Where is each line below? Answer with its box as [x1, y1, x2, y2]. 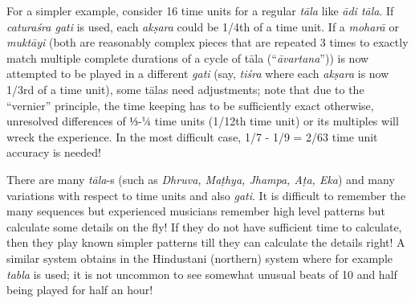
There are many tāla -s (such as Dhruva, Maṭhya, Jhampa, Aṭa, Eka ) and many [6, 170, 395, 187]
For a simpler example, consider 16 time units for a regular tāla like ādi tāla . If [6, 2, 394, 18]
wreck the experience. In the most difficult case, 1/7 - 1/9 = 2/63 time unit [6, 128, 378, 145]
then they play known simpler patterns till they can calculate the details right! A [6, 234, 405, 251]
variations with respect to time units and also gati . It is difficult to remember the [6, 186, 406, 203]
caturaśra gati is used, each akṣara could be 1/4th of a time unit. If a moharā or [6, 18, 399, 35]
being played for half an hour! [6, 281, 153, 298]
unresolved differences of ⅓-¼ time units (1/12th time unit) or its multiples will [6, 113, 399, 129]
